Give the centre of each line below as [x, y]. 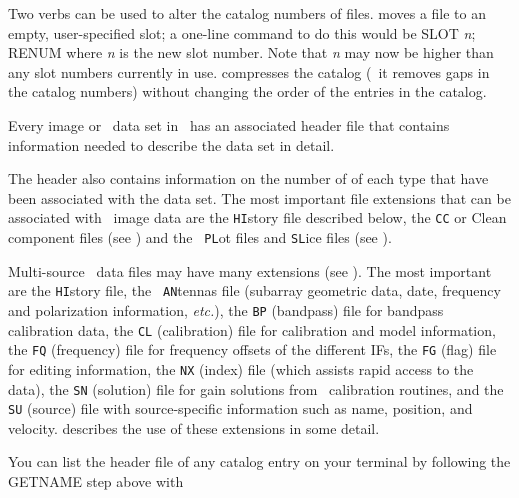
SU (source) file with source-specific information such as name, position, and [240, 408]
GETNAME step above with [96, 481]
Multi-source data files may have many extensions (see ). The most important [250, 270]
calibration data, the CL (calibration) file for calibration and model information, [252, 329]
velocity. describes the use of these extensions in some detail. [194, 427]
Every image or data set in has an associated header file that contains [229, 124]
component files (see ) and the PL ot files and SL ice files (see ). [200, 237]
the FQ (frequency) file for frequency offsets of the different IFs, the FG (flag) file [252, 349]
